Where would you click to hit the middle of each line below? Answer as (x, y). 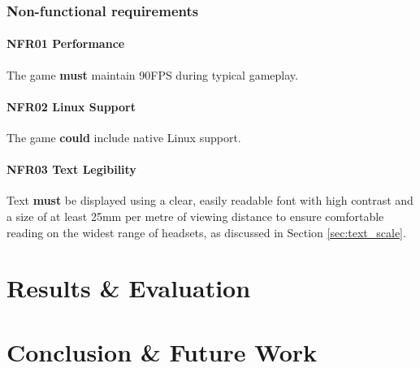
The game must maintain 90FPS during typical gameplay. (152, 74)
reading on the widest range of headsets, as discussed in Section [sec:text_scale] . (206, 232)
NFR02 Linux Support (71, 106)
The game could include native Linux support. (124, 138)
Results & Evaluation (129, 288)
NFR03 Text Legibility (71, 169)
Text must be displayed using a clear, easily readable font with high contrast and (210, 200)
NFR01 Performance (66, 43)
